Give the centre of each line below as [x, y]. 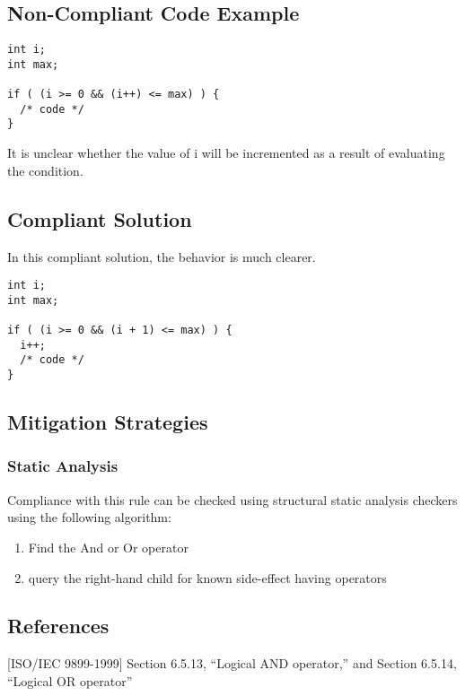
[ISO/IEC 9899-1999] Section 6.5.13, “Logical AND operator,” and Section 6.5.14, [232, 663]
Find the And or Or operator [108, 547]
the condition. [45, 170]
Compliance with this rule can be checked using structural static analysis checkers [232, 499]
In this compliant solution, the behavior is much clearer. [162, 256]
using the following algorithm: [89, 517]
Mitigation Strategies [108, 422]
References [58, 626]
